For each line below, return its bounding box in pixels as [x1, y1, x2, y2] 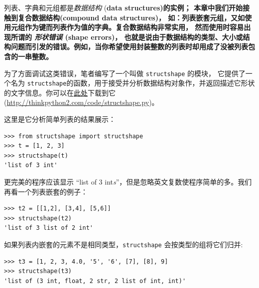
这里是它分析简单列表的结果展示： [4, 114, 116, 124]
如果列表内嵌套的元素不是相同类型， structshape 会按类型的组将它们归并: [4, 239, 243, 249]
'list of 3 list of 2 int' [4, 224, 93, 232]
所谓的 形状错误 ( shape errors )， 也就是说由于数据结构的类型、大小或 [10, 31, 243, 42]
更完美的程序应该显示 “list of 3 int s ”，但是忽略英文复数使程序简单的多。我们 [4, 177, 252, 187]
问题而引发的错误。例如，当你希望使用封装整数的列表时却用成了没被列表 [10, 41, 248, 52]
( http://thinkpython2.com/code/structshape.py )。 [4, 97, 159, 107]
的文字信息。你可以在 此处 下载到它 [4, 87, 116, 97]
